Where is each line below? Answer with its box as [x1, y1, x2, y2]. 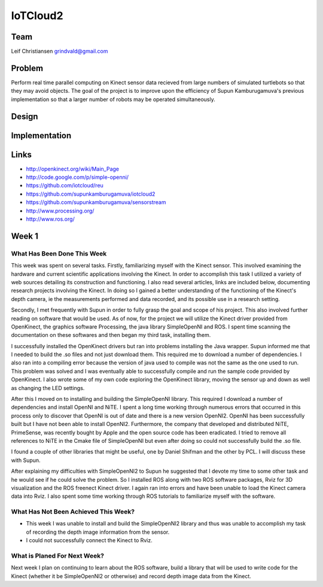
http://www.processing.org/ [26, 207, 95, 214]
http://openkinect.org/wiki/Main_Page [26, 165, 120, 172]
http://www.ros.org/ [26, 215, 75, 223]
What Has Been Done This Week [11, 249, 107, 257]
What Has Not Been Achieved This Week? [11, 507, 135, 516]
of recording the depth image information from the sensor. [26, 528, 170, 536]
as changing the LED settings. [11, 384, 85, 391]
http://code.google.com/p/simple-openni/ [26, 174, 129, 181]
